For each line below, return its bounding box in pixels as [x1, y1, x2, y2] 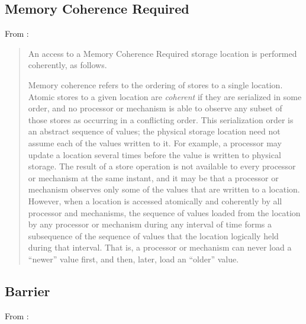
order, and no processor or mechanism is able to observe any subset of [28, 102, 282, 114]
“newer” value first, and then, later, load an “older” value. [28, 252, 239, 265]
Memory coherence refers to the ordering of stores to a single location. [28, 78, 283, 91]
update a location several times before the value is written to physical [28, 148, 281, 161]
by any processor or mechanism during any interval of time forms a [28, 218, 272, 230]
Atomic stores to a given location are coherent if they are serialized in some [28, 90, 302, 102]
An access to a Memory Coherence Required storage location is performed [28, 47, 297, 59]
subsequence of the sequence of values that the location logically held [28, 229, 279, 242]
